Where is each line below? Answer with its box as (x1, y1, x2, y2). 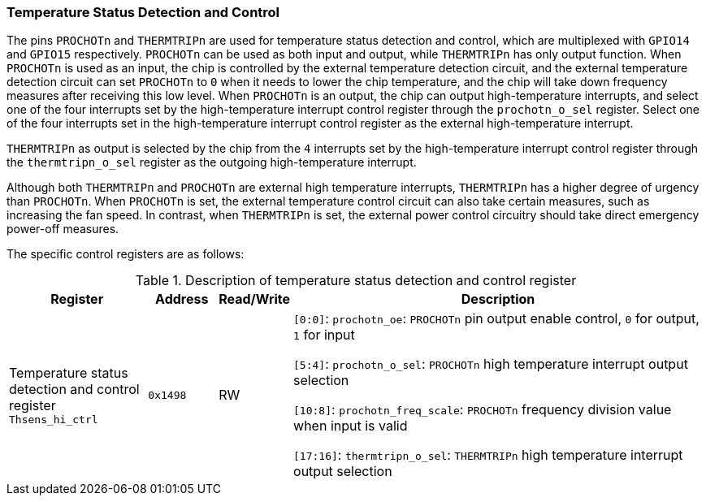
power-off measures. (6, 222, 119, 236)
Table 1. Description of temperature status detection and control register (135, 272, 577, 289)
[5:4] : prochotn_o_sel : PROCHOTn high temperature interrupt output (293, 356, 688, 373)
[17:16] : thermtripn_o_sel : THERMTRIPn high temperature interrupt (293, 447, 683, 464)
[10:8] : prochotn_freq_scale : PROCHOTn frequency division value (293, 401, 672, 418)
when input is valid (293, 418, 408, 435)
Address (155, 291, 209, 308)
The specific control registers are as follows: (6, 247, 245, 262)
